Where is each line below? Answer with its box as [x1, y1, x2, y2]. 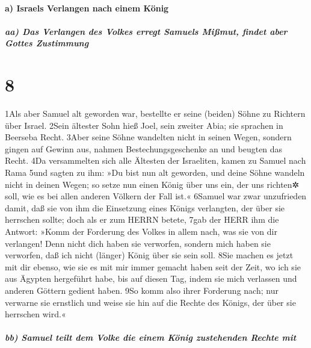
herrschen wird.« [5, 308, 66, 320]
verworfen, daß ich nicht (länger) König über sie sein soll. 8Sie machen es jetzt [5, 249, 294, 261]
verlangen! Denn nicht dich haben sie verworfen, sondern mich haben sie [5, 237, 271, 249]
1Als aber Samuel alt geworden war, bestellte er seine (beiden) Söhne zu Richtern [5, 107, 306, 120]
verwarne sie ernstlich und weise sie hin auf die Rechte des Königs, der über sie [5, 296, 296, 308]
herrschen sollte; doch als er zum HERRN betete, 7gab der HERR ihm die [5, 213, 279, 226]
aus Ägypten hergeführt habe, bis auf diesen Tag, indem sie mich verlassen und [5, 272, 297, 285]
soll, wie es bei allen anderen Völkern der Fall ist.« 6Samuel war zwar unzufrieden [5, 190, 307, 202]
